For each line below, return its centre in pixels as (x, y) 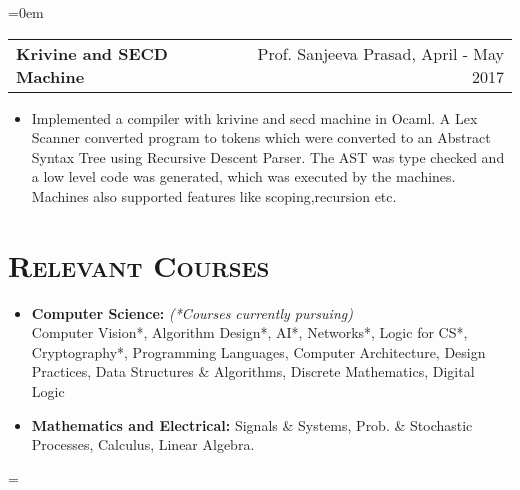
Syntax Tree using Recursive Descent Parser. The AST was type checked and (268, 156)
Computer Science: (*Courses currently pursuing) (192, 312)
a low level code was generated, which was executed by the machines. (243, 176)
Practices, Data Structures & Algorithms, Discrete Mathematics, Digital (253, 371)
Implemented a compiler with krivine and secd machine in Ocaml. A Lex (254, 117)
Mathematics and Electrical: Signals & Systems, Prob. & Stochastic (252, 424)
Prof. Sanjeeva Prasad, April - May (380, 53)
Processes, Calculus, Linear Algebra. (143, 444)
